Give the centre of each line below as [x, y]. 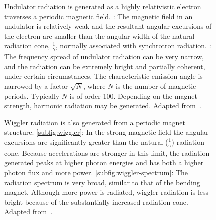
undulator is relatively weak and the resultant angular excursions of [108, 26]
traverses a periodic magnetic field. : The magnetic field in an [98, 16]
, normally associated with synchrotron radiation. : [133, 45]
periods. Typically [32, 95]
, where [94, 85]
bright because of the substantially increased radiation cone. [96, 202]
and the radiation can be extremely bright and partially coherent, [105, 66]
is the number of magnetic [156, 85]
